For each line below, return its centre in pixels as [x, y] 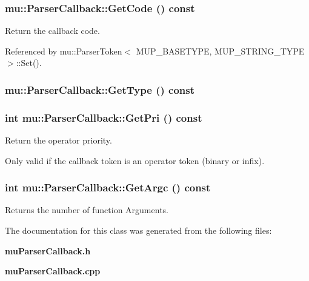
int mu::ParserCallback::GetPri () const [104, 117]
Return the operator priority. [58, 140]
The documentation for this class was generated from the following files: [138, 230]
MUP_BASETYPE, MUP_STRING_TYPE [220, 51]
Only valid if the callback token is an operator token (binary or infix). [135, 160]
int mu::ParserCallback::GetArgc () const [108, 187]
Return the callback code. [52, 31]
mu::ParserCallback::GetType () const [100, 89]
